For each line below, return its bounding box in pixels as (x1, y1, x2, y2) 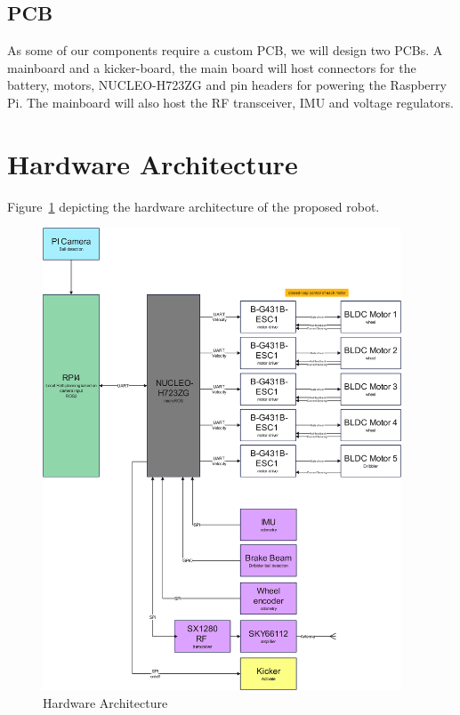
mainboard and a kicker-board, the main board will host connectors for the (7, 58, 416, 76)
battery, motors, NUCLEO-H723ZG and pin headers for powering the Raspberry (7, 76, 447, 94)
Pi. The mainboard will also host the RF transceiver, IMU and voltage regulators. (7, 92, 454, 111)
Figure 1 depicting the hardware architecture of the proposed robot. (7, 197, 380, 215)
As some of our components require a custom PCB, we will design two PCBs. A (7, 41, 443, 60)
